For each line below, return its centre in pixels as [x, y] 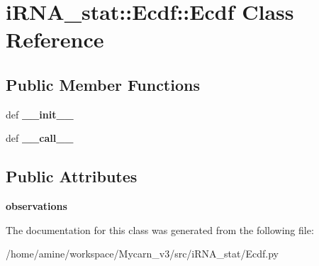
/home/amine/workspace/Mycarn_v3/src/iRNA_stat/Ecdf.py [142, 254]
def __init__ [40, 114]
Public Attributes [72, 176]
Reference [55, 39]
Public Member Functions [103, 84]
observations [37, 206]
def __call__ [40, 138]
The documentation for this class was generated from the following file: [160, 229]
